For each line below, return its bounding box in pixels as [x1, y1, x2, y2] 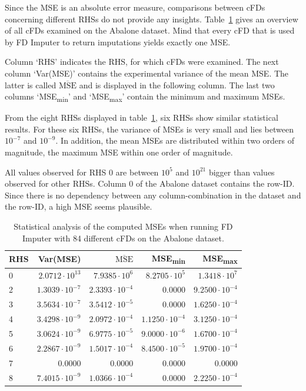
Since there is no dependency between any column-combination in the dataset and [5, 188, 301, 201]
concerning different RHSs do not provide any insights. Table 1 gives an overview [5, 12, 298, 25]
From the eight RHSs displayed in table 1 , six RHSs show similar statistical [5, 111, 278, 124]
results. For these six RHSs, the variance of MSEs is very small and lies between [5, 122, 294, 135]
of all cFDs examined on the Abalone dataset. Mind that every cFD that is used [5, 24, 295, 37]
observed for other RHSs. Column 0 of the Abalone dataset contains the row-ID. [5, 177, 295, 190]
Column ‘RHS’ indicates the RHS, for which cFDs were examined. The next [5, 55, 279, 68]
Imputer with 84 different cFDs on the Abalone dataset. [22, 231, 224, 244]
